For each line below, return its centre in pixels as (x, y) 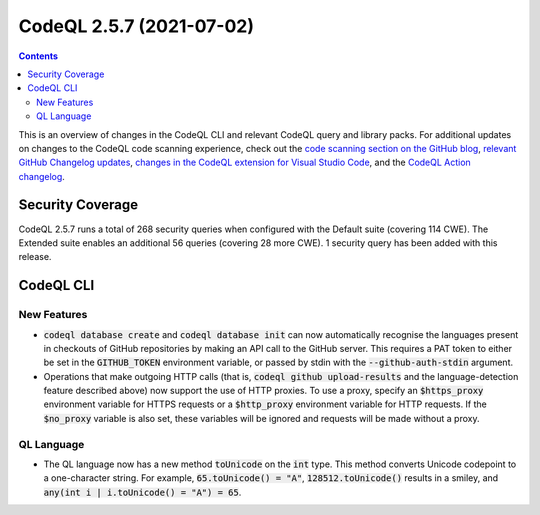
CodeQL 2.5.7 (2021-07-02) (136, 26)
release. (35, 257)
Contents (38, 56)
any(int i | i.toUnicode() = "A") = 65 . (142, 492)
